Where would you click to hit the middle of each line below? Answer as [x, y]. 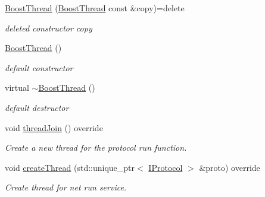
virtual [17, 88]
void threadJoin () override [54, 127]
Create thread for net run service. [66, 187]
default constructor [39, 67]
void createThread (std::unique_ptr [70, 167]
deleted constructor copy [49, 28]
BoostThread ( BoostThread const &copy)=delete [95, 8]
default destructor [37, 107]
